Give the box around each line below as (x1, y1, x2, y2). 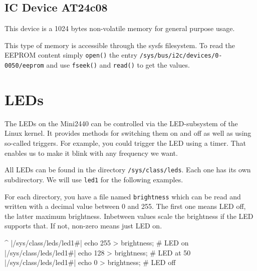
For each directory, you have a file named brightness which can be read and (5, 191, 241, 201)
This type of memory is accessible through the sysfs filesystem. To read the (5, 40, 235, 50)
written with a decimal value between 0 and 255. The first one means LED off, (5, 201, 246, 211)
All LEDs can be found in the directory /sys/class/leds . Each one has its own (5, 164, 251, 175)
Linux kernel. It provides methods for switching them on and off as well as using (5, 128, 251, 138)
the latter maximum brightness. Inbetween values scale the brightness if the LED (5, 210, 253, 221)
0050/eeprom (5, 62, 44, 70)
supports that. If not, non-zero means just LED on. (5, 220, 162, 231)
